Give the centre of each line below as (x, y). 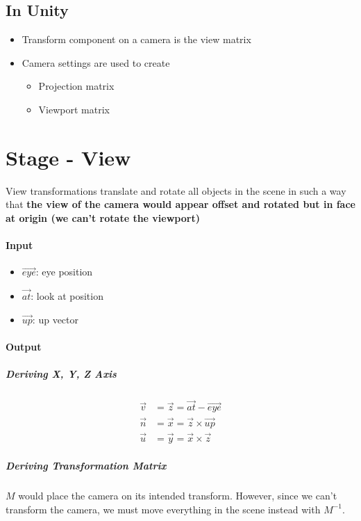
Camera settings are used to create (96, 62)
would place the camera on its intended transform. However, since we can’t (178, 496)
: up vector (56, 319)
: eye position (64, 272)
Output (24, 346)
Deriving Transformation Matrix (86, 466)
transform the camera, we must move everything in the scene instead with (163, 509)
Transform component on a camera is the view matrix (136, 39)
